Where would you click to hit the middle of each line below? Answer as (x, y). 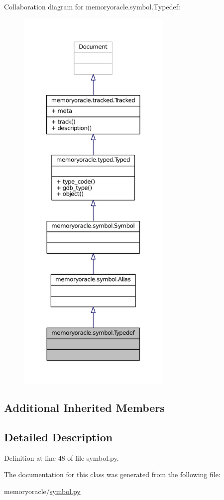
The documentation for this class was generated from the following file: (112, 474)
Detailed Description (58, 437)
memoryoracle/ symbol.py (42, 491)
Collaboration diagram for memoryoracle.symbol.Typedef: (92, 6)
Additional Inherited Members (84, 407)
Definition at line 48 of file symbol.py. (61, 457)
